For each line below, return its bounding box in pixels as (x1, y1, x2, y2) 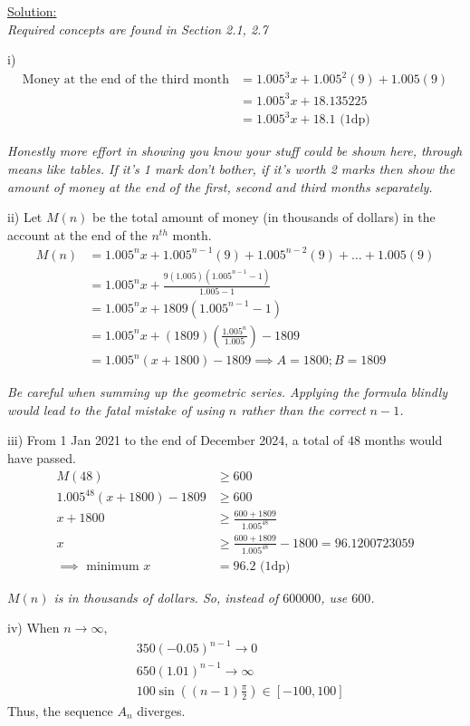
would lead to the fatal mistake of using (7, 400, 225, 419)
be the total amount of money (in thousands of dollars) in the (92, 208, 436, 227)
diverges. (137, 701, 186, 720)
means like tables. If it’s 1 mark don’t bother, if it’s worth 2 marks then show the (7, 159, 456, 178)
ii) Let (7, 208, 43, 227)
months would (364, 431, 443, 450)
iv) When (7, 618, 60, 637)
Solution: (7, 2, 57, 20)
